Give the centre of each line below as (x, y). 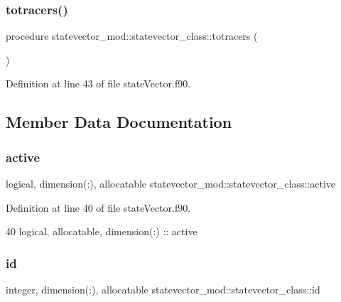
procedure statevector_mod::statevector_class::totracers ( (132, 36)
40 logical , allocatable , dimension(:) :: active (102, 231)
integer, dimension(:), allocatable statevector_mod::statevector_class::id (163, 289)
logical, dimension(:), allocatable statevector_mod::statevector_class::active (171, 183)
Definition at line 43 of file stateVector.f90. (98, 83)
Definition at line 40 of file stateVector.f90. (98, 207)
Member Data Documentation (119, 122)
